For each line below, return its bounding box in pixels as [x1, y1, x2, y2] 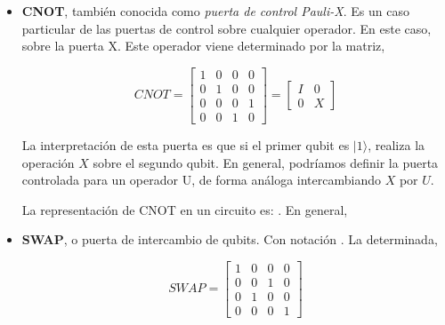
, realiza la [368, 135, 425, 154]
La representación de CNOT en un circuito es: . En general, [21, 200, 348, 218]
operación [21, 153, 75, 171]
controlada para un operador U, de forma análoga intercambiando [21, 170, 381, 189]
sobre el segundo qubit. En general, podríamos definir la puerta [93, 153, 439, 171]
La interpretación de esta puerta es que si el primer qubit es [21, 135, 350, 154]
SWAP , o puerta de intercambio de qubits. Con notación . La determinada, [21, 230, 438, 249]
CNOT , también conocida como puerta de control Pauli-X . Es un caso [21, 2, 409, 20]
